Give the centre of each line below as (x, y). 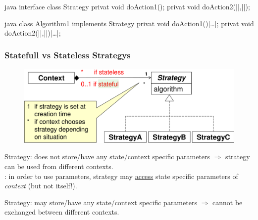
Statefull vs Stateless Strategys (68, 55)
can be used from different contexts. (59, 166)
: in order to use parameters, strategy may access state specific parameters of (121, 176)
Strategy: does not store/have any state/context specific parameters (107, 156)
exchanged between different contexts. (62, 212)
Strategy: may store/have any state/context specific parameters (101, 202)
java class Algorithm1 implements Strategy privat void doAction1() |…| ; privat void (129, 23)
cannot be (227, 202)
